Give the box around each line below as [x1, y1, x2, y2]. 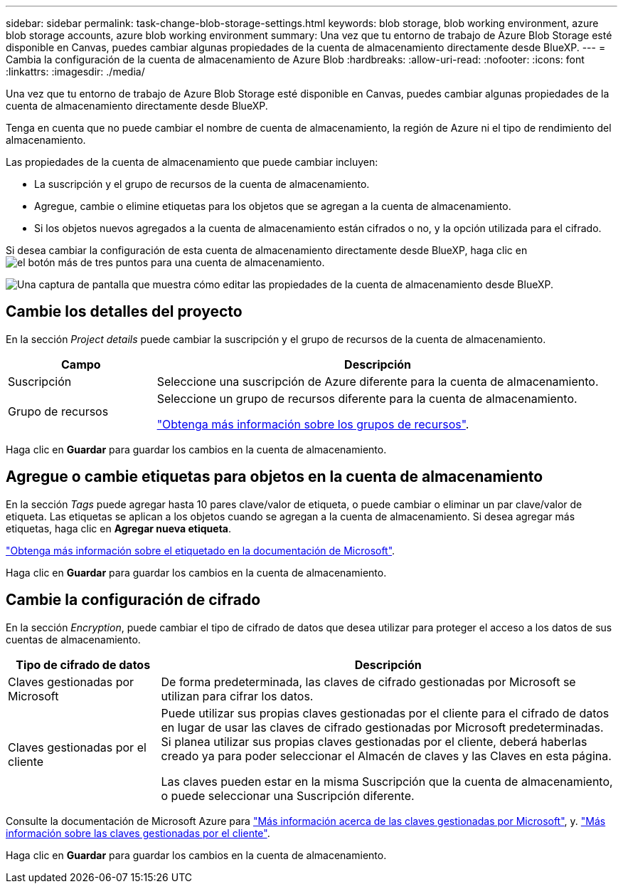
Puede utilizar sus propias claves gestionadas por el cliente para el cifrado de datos [161, 705, 609, 720]
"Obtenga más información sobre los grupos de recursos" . [156, 416, 469, 431]
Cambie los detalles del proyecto [6, 303, 243, 321]
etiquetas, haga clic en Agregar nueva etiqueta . [6, 522, 232, 535]
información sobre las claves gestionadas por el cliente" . [6, 826, 270, 839]
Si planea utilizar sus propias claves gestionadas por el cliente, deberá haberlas [161, 734, 587, 749]
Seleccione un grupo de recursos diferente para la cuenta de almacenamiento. [156, 391, 577, 406]
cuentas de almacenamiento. [6, 633, 141, 646]
